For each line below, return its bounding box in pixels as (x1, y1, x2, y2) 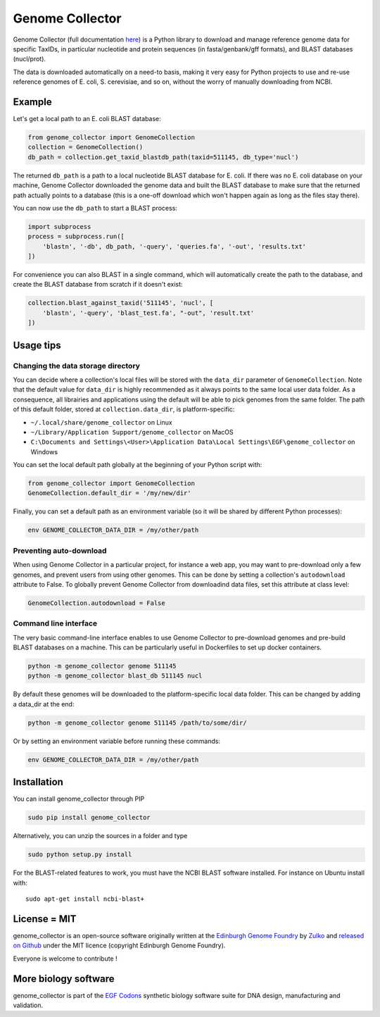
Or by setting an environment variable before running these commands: (13, 737, 221, 745)
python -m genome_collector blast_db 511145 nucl (27, 672, 203, 680)
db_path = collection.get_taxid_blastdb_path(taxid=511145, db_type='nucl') (27, 153, 299, 161)
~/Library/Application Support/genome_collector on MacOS (30, 428, 234, 436)
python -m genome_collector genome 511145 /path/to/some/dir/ (27, 718, 247, 727)
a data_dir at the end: (13, 699, 75, 708)
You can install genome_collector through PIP (13, 794, 145, 803)
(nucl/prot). (13, 55, 46, 63)
